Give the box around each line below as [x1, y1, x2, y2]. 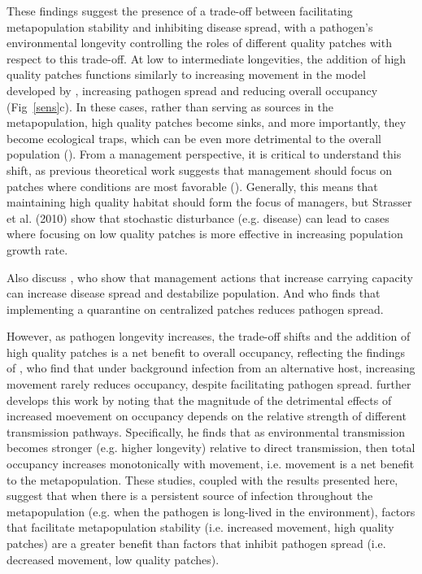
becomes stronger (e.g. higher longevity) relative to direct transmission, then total [7, 439, 415, 456]
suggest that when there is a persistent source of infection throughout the [7, 487, 373, 504]
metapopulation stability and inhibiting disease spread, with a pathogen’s [7, 18, 373, 35]
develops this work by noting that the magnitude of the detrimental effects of [7, 391, 392, 408]
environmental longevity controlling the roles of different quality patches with [7, 34, 392, 51]
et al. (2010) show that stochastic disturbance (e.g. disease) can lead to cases [7, 209, 389, 226]
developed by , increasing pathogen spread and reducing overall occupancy [7, 81, 378, 98]
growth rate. [7, 241, 68, 258]
